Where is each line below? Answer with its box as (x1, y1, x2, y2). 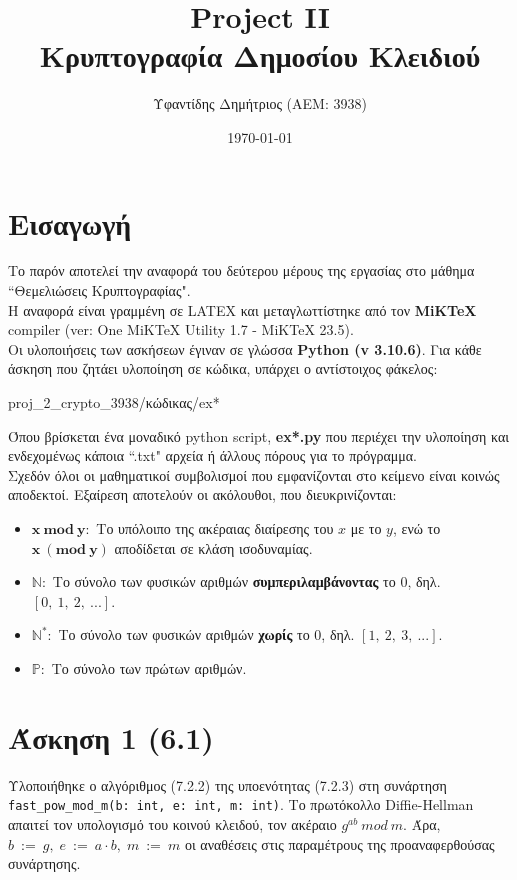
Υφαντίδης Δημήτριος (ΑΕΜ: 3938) (153, 93, 367, 114)
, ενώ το (392, 517, 441, 538)
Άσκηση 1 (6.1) (8, 716, 214, 757)
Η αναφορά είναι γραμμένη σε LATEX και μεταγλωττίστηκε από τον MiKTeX (8, 299, 477, 320)
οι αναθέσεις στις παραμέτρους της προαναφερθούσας (184, 833, 495, 854)
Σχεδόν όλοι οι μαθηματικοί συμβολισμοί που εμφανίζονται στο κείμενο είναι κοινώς (8, 464, 500, 485)
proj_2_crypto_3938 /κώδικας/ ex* (8, 392, 220, 412)
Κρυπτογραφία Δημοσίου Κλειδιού (39, 35, 481, 76)
